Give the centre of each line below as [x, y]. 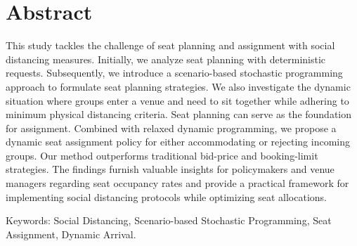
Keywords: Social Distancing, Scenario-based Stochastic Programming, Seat [169, 220]
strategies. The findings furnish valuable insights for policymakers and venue [170, 169]
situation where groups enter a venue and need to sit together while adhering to [177, 100]
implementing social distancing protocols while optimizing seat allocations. [166, 196]
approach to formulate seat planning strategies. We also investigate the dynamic [178, 86]
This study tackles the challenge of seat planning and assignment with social [170, 45]
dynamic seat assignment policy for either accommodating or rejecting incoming [178, 142]
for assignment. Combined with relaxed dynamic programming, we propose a [171, 128]
